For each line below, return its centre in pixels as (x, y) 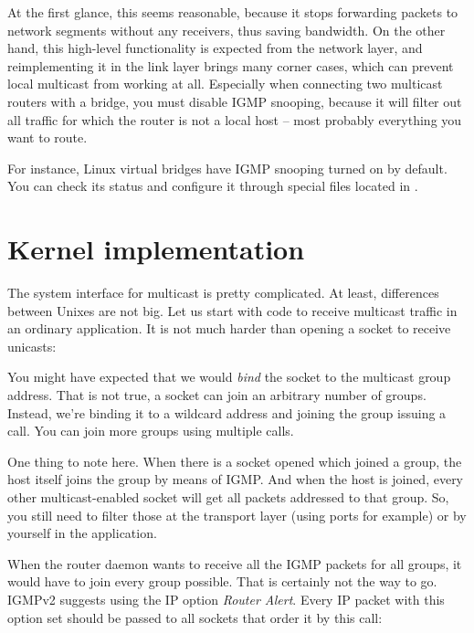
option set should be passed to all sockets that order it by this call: (195, 617)
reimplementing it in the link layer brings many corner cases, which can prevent (231, 65)
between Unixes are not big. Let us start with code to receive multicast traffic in (232, 310)
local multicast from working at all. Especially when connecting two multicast (225, 84)
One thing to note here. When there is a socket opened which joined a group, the (235, 461)
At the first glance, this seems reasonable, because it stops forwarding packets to (233, 12)
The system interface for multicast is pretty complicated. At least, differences (223, 293)
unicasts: (32, 346)
